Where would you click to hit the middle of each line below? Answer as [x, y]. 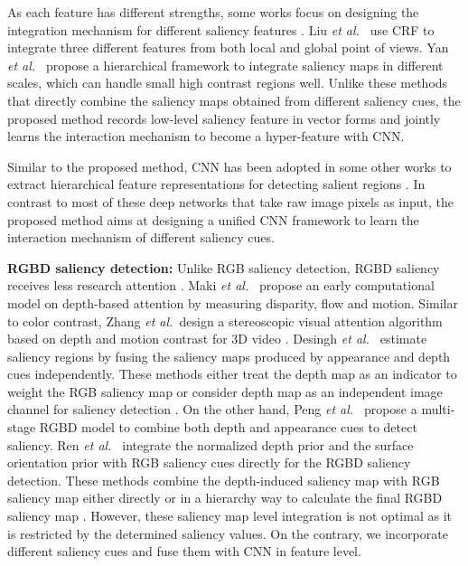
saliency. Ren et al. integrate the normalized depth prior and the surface [211, 444]
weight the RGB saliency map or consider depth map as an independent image [225, 391]
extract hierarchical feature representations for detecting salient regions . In [216, 184]
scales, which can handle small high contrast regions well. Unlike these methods [228, 83]
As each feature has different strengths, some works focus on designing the [213, 12]
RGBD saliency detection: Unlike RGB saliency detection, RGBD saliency [224, 267]
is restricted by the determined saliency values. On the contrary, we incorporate [228, 533]
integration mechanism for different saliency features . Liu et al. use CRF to [221, 29]
